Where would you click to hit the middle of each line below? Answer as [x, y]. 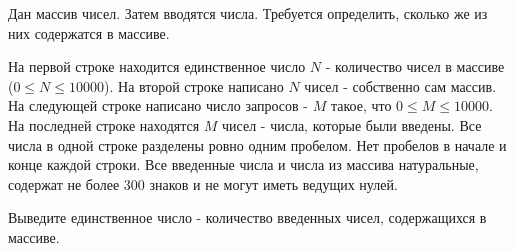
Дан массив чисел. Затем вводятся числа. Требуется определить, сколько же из [248, 13]
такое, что [361, 105]
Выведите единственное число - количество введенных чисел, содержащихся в [247, 217]
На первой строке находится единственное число [157, 66]
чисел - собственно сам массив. [400, 85]
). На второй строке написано [194, 85]
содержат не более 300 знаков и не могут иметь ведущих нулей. [203, 183]
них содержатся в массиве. [89, 32]
